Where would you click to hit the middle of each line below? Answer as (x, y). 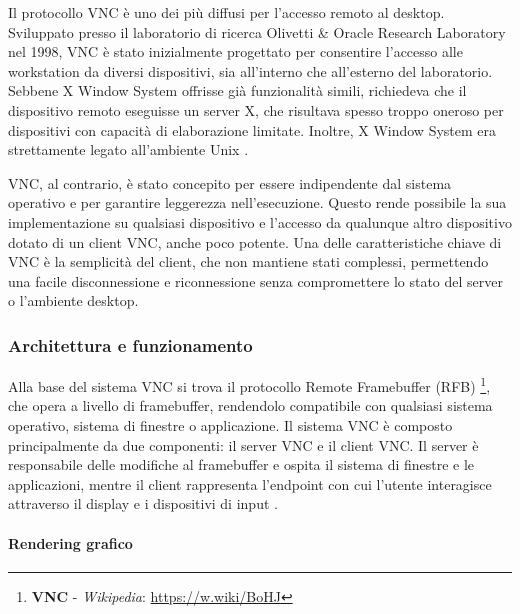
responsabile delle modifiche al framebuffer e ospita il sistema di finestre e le (241, 464)
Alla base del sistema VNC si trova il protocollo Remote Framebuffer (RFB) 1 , (249, 384)
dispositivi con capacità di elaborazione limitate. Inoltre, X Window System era (252, 129)
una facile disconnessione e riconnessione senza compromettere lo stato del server (256, 280)
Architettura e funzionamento (130, 344)
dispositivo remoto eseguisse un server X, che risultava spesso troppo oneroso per (256, 109)
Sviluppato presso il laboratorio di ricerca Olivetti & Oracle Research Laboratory (257, 31)
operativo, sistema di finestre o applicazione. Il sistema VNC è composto (230, 424)
